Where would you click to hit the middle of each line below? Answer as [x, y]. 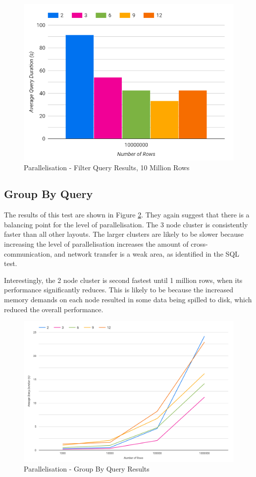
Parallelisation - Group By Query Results [87, 469]
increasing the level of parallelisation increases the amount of [96, 244]
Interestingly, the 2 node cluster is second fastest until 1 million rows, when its [123, 280]
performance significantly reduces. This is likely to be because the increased [119, 290]
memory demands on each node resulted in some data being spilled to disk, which [128, 300]
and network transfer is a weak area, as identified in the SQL [147, 253]
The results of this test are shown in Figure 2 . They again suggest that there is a [127, 215]
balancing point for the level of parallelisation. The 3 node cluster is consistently [126, 224]
